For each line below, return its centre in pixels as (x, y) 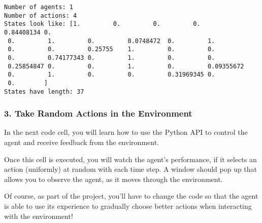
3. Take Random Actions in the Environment (98, 113)
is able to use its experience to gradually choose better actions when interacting (128, 206)
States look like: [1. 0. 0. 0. (102, 24)
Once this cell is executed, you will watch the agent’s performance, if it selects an (130, 159)
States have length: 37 (44, 91)
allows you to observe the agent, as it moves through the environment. (113, 179)
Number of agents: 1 (39, 7)
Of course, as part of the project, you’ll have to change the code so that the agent (131, 196)
